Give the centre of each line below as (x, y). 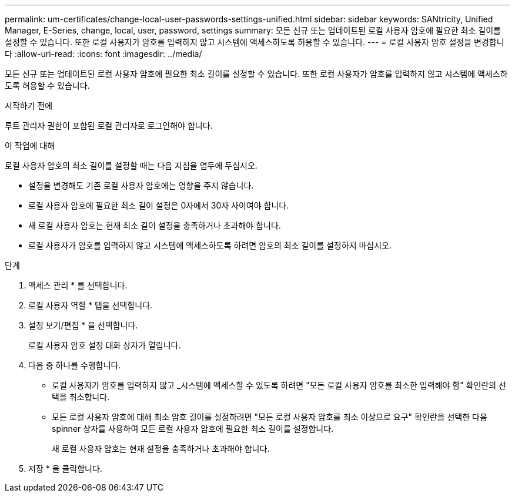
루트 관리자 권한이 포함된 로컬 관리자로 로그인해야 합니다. (109, 125)
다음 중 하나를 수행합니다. (75, 365)
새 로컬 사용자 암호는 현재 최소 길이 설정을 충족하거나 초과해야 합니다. (155, 225)
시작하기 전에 (29, 105)
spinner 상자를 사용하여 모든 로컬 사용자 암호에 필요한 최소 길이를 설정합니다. (193, 429)
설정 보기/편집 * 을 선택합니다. (83, 325)
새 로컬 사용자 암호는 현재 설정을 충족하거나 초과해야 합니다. (161, 449)
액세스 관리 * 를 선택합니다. (78, 285)
